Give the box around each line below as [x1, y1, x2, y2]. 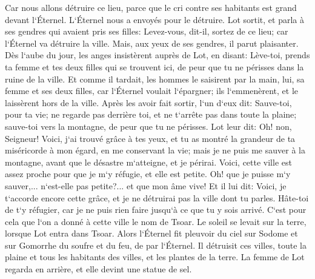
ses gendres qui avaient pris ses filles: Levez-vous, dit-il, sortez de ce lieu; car [5, 25, 288, 38]
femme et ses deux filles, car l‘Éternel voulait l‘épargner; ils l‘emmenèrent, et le [5, 84, 299, 97]
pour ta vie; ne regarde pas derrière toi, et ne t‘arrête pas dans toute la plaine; [5, 108, 297, 121]
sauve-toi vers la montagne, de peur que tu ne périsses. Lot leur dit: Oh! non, [5, 119, 292, 132]
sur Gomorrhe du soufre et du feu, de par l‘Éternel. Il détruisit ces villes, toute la [5, 238, 307, 251]
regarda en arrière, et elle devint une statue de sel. [5, 263, 192, 275]
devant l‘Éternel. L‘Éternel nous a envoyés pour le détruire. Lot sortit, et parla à [5, 13, 305, 25]
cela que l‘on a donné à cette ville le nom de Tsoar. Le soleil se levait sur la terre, [5, 215, 307, 227]
